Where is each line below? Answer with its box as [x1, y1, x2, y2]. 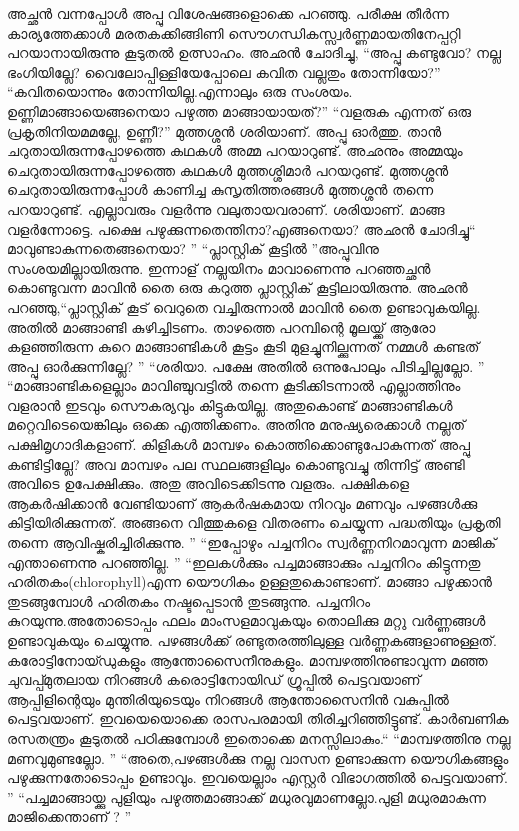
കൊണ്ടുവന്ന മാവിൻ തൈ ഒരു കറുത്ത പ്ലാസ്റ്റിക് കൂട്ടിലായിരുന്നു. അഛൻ [7, 277, 468, 298]
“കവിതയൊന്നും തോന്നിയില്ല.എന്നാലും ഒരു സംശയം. [7, 81, 353, 102]
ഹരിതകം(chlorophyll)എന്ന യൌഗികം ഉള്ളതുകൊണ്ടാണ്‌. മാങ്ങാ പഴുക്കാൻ [7, 571, 492, 592]
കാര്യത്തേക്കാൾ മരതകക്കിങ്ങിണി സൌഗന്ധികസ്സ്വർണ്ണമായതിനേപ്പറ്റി [7, 22, 461, 43]
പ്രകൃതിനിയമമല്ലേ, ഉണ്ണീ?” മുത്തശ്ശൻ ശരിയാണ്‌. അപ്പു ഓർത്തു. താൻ [7, 120, 442, 141]
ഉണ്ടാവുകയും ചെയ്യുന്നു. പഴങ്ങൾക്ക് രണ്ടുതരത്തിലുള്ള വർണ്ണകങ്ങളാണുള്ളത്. [7, 630, 497, 650]
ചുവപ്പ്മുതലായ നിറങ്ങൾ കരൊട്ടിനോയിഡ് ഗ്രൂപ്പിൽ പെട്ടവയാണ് [7, 669, 421, 690]
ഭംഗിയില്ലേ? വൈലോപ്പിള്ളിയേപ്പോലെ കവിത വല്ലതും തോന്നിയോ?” [7, 61, 441, 82]
